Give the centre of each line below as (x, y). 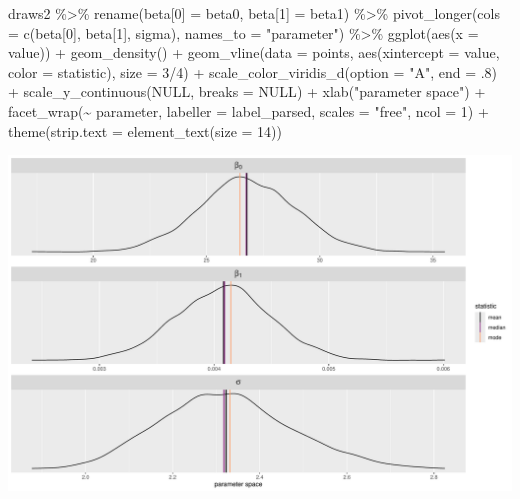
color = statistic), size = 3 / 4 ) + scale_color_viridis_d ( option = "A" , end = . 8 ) (253, 71)
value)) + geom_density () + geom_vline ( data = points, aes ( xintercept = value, (254, 52)
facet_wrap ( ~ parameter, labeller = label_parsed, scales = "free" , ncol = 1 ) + (248, 110)
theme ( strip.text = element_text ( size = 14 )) (145, 130)
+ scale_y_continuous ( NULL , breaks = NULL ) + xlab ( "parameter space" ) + (247, 91)
